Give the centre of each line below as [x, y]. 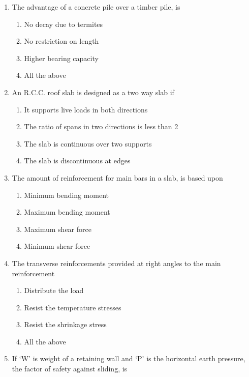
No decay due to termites [64, 24]
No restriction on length [61, 41]
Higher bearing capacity [61, 58]
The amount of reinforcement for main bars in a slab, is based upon [117, 177]
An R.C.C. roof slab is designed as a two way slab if [93, 92]
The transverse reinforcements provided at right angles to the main [116, 263]
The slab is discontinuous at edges [77, 161]
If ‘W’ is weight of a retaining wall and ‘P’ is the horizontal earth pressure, [129, 358]
